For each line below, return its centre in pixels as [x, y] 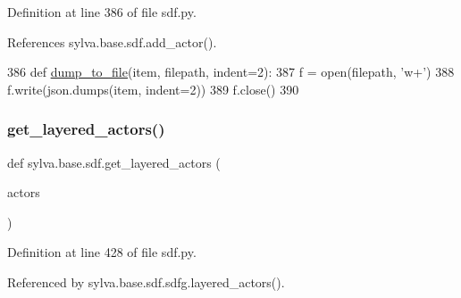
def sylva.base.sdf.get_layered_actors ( [114, 162]
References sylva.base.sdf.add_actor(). [112, 41]
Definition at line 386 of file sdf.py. [102, 12]
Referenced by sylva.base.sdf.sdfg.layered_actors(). [146, 281]
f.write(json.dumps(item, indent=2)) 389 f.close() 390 [153, 89]
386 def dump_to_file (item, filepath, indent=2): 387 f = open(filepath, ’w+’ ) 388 [231, 72]
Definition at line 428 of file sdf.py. [102, 252]
